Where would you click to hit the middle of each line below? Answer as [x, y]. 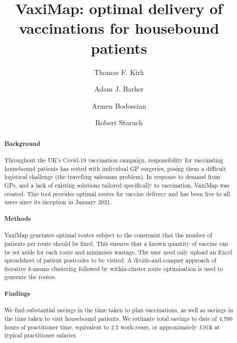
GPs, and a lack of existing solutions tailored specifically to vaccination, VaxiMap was [117, 185]
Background [22, 143]
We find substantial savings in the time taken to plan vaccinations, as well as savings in [119, 310]
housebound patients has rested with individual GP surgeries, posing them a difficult [115, 168]
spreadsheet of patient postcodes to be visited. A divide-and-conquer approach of [110, 260]
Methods [18, 218]
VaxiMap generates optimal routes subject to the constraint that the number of [108, 235]
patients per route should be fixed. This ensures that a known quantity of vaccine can [116, 243]
